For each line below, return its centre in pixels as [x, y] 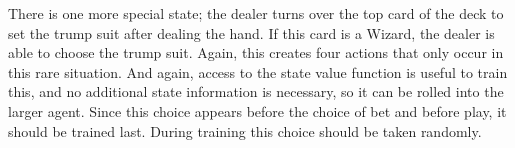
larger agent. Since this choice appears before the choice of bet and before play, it [257, 110]
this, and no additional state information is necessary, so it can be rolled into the [256, 91]
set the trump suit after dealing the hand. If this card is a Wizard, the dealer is [251, 32]
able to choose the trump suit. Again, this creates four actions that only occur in [256, 52]
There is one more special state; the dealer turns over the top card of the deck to [256, 13]
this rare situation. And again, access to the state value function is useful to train [258, 71]
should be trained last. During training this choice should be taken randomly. [245, 130]
